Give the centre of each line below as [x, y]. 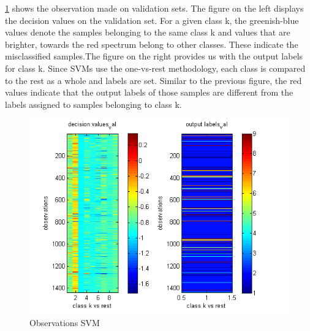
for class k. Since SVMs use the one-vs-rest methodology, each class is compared [155, 68]
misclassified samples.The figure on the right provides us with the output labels [154, 56]
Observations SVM [65, 322]
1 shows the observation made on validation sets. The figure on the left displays [154, 8]
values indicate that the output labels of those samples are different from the [149, 92]
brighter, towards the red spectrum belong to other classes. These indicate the [152, 44]
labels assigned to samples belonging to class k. [93, 104]
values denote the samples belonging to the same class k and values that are [148, 32]
